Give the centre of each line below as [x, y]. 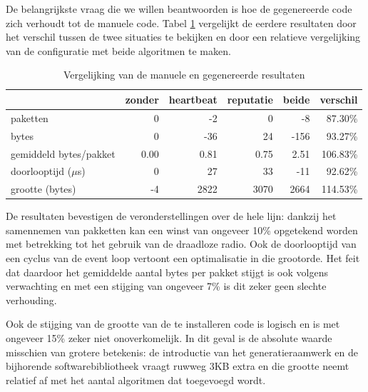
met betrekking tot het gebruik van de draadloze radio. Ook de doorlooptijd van [181, 244]
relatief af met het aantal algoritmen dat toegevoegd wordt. [136, 380]
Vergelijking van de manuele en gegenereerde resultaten [184, 75]
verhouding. [31, 300]
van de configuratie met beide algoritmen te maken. [118, 50]
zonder [142, 99]
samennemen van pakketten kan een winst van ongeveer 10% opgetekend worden [182, 230]
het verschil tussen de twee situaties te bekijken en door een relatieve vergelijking [183, 37]
